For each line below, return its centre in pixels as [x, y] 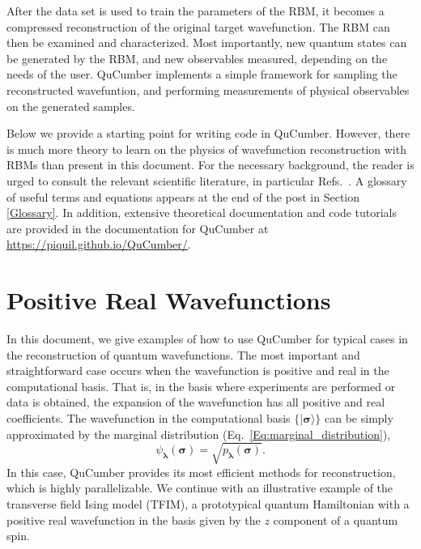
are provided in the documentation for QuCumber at [138, 228]
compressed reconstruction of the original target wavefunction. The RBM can [198, 26]
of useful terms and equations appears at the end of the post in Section [183, 196]
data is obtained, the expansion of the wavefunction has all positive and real [196, 402]
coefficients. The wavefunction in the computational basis [149, 418]
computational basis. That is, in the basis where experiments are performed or [201, 386]
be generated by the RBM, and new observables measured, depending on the [197, 58]
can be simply [359, 418]
